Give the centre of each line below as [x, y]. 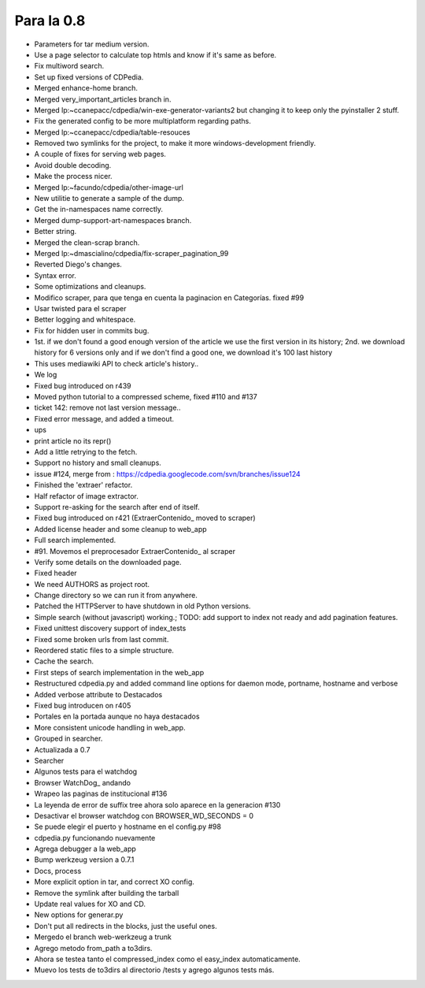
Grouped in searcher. [68, 739]
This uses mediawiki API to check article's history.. [116, 363]
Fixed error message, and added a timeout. [104, 418]
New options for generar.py [79, 915]
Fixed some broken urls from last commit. [102, 639]
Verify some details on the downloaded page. [108, 562]
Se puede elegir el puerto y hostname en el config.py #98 [128, 826]
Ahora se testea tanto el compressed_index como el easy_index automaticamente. [167, 959]
